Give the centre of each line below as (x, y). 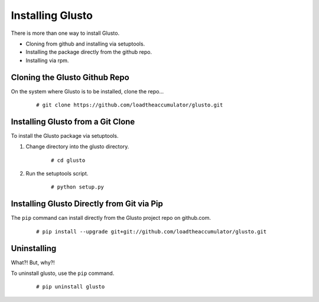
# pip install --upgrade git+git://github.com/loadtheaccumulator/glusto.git (152, 231)
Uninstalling (34, 248)
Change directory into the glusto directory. (77, 147)
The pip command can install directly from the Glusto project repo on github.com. (111, 218)
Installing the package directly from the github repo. (89, 52)
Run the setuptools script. (57, 174)
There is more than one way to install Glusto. (65, 33)
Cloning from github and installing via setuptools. (85, 44)
